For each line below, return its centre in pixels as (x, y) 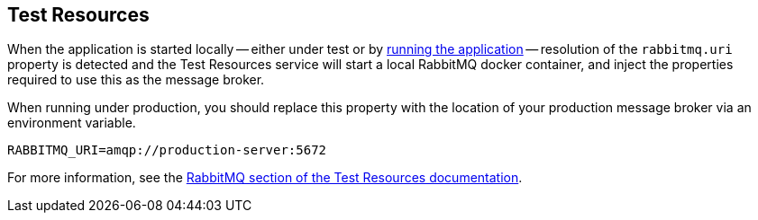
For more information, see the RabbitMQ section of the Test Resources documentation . (265, 178)
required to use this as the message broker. (136, 80)
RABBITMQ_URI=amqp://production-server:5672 (167, 150)
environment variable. (72, 123)
